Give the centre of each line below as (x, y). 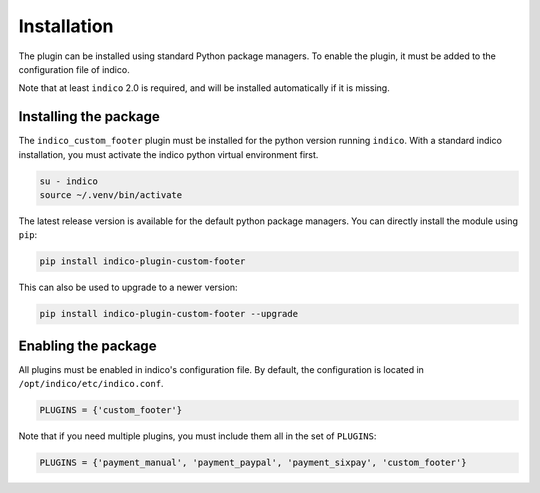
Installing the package (89, 116)
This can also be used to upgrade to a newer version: (128, 287)
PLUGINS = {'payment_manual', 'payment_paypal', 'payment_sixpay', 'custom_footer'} (253, 463)
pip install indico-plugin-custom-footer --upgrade (169, 314)
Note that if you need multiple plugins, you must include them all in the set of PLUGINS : (197, 436)
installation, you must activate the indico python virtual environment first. (168, 154)
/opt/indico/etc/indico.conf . (91, 384)
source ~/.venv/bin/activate (111, 195)
